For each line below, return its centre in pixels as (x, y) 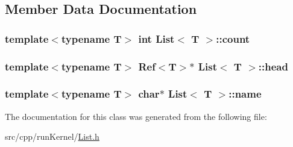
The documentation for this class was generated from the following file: (136, 116)
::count (233, 38)
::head (273, 66)
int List (156, 38)
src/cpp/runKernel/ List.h (52, 136)
